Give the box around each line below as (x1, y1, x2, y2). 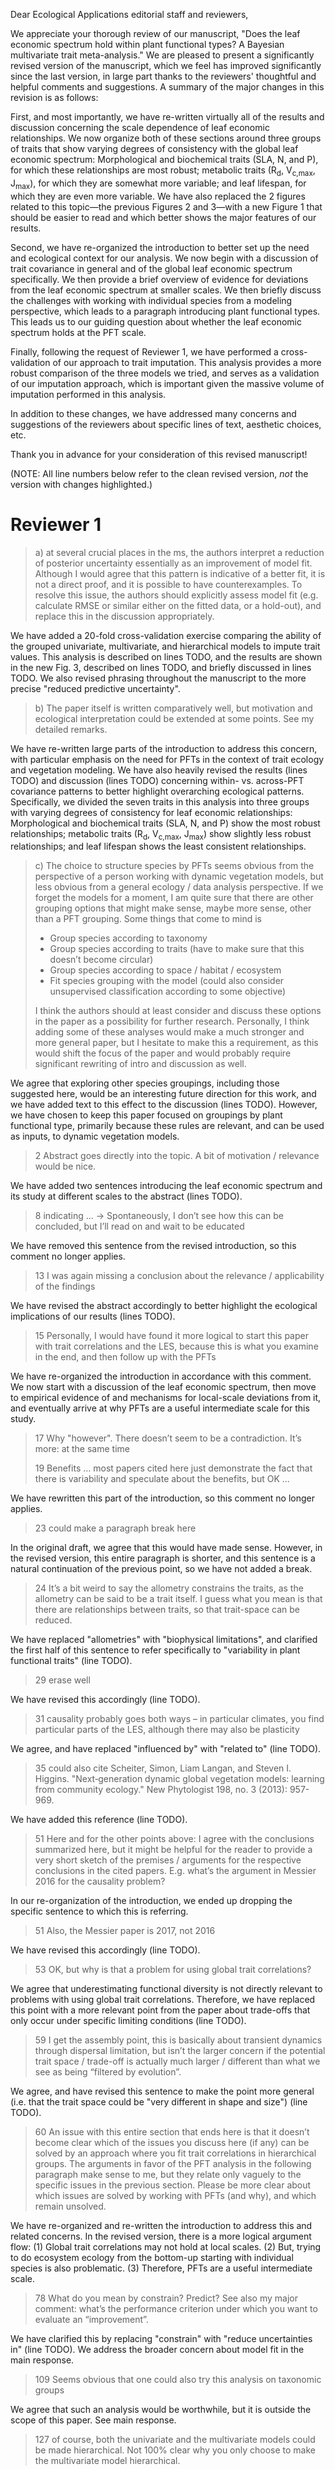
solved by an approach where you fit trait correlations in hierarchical (34, 2147, 317, 2159)
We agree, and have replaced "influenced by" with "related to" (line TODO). (10, 1743, 322, 1755)
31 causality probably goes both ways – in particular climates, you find (34, 1713, 325, 1725)
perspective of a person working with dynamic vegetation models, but (34, 870, 324, 883)
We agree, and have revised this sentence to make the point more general (10, 2085, 315, 2098)
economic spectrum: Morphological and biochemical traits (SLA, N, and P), (10, 154, 319, 165)
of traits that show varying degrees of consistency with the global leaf (10, 143, 299, 154)
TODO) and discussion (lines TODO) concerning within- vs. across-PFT (10, 774, 305, 786)
